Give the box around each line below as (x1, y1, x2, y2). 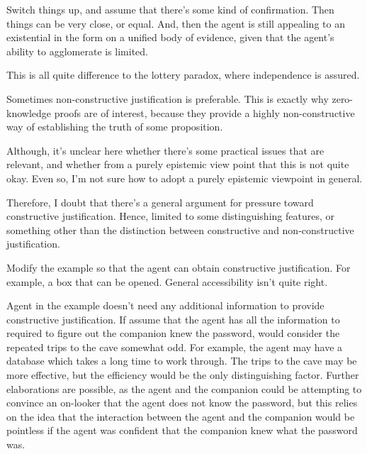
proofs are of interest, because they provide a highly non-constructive (54, 105, 355, 120)
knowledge (6, 105, 51, 120)
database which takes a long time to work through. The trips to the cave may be (6, 353, 357, 368)
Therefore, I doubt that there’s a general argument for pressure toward (6, 194, 314, 209)
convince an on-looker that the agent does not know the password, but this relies (6, 395, 358, 410)
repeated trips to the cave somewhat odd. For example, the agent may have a (6, 339, 343, 354)
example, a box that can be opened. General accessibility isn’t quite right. (6, 274, 328, 289)
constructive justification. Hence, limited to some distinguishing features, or (6, 209, 334, 223)
